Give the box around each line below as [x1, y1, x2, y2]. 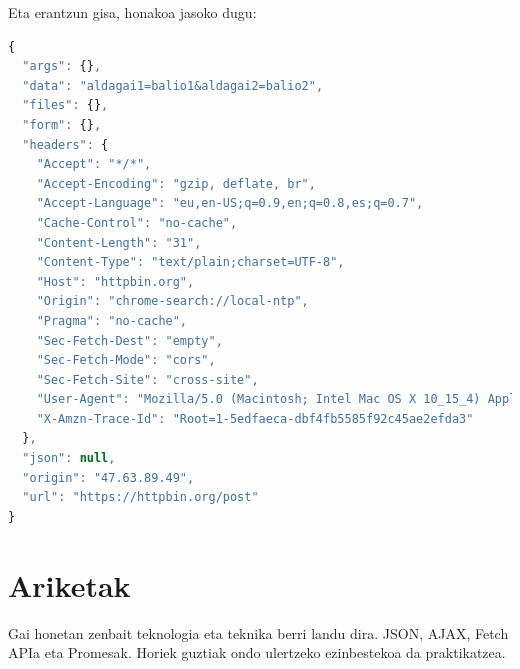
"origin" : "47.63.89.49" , [22, 470, 195, 485]
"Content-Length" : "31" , [36, 235, 202, 250]
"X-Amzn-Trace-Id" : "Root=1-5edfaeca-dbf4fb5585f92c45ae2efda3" [36, 411, 474, 426]
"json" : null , [22, 451, 116, 466]
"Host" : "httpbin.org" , [36, 274, 195, 289]
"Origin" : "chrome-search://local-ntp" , [36, 294, 309, 309]
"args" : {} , [22, 59, 102, 74]
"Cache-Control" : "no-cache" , [36, 215, 238, 230]
